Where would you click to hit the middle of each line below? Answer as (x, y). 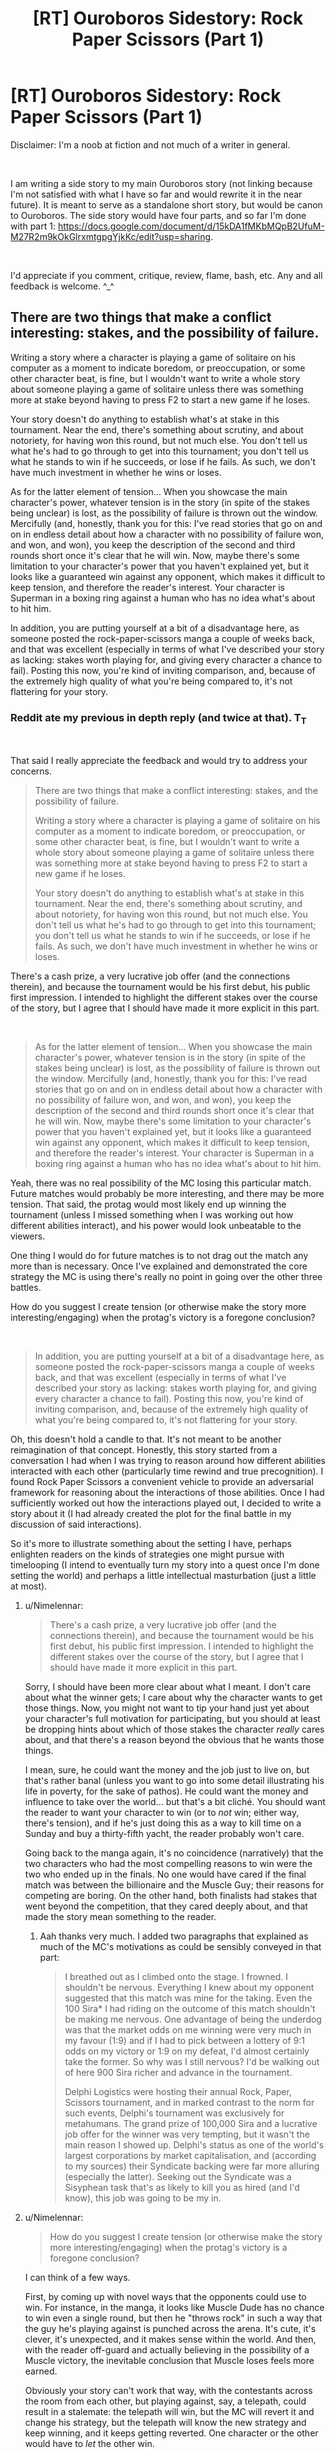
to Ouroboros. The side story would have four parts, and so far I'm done (158, 215)
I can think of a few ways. (77, 2278)
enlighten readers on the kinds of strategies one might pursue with (147, 1554)
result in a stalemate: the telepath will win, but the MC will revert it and (169, 2412)
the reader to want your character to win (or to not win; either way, (162, 1813)
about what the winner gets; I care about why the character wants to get (173, 1698)
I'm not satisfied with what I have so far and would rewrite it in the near (156, 194)
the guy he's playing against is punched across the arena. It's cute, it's (170, 2329)
